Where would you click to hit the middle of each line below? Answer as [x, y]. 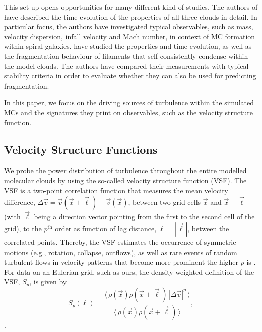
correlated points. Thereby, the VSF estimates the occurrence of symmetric [120, 242]
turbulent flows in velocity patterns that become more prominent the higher [121, 262]
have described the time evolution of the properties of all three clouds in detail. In [131, 16]
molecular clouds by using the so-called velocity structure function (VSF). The [125, 180]
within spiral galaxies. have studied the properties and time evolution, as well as [128, 46]
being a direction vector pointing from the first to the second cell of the [144, 217]
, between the [208, 228]
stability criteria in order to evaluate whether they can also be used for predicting [130, 76]
